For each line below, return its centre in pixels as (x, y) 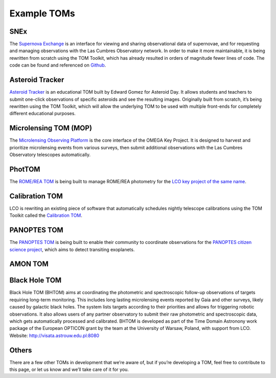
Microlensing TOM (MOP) (51, 128)
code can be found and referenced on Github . (58, 65)
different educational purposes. (43, 114)
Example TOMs (42, 13)
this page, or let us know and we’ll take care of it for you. (69, 370)
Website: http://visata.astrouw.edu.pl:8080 (54, 336)
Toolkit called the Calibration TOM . (46, 215)
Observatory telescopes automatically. (50, 154)
